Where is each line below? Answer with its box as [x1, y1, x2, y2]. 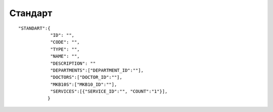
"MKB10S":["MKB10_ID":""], [50, 81, 117, 87]
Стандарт [9, 8, 53, 19]
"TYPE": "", [50, 46, 80, 52]
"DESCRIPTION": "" [50, 60, 96, 66]
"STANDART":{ [18, 25, 51, 31]
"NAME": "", [50, 53, 80, 59]
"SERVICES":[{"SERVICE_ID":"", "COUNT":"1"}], [50, 88, 168, 94]
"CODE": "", [50, 39, 80, 45]
